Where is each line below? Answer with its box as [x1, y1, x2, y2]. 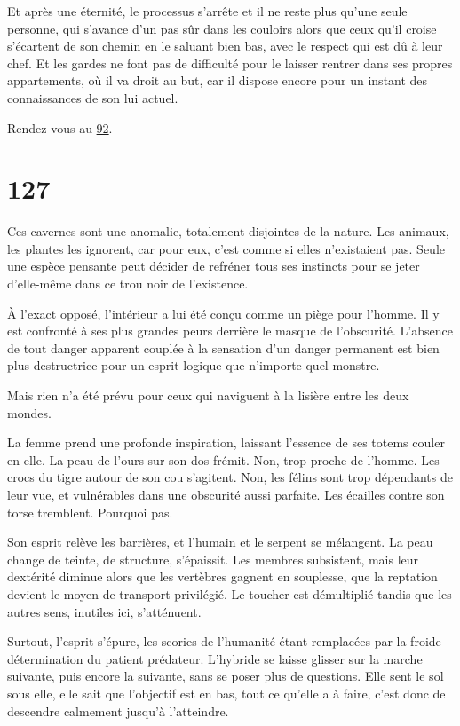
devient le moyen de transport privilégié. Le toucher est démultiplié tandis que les [7, 584, 452, 603]
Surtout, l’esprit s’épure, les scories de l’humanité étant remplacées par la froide [7, 632, 441, 651]
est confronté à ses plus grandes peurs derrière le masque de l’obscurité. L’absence [7, 321, 453, 340]
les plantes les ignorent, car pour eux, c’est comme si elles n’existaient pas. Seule [7, 239, 445, 257]
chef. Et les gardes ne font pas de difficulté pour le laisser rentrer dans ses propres [7, 53, 453, 72]
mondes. [7, 403, 52, 422]
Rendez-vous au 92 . [7, 118, 113, 137]
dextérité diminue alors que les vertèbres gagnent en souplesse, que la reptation [7, 567, 438, 586]
